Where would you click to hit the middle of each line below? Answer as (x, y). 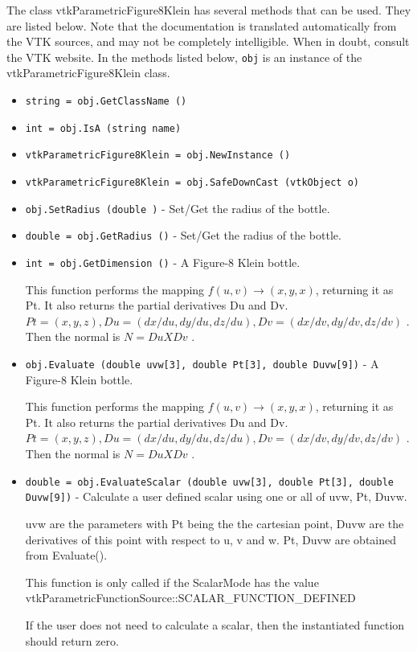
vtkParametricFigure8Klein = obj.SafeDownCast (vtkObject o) (192, 182)
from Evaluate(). (66, 555)
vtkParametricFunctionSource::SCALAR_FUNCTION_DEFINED (190, 598)
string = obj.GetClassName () (106, 102)
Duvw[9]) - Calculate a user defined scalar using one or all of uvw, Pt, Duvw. (216, 496)
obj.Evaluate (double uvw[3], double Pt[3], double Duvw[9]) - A (202, 363)
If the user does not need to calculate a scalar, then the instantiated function (215, 624)
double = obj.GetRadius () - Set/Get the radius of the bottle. (183, 235)
